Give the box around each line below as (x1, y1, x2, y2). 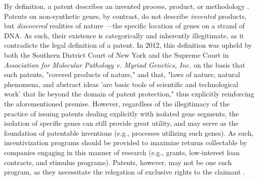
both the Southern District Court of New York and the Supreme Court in (4, 49, 229, 60)
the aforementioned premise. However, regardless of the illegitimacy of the (4, 98, 230, 108)
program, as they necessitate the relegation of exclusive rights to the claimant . (4, 167, 245, 177)
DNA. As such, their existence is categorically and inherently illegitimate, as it (4, 30, 244, 40)
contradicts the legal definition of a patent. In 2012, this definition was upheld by (4, 40, 252, 50)
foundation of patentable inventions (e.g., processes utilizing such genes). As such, (4, 127, 254, 138)
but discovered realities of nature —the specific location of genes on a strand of (4, 20, 245, 31)
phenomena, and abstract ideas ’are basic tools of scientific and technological (4, 79, 239, 89)
